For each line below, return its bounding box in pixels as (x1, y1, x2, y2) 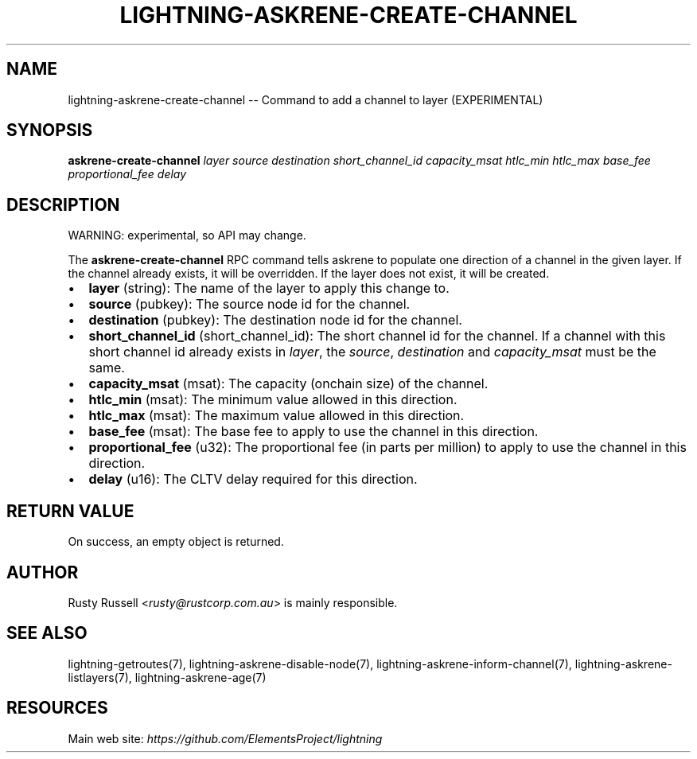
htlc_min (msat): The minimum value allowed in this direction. (88, 391, 458, 408)
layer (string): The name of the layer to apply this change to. (88, 280, 450, 297)
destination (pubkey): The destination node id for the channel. (88, 312, 462, 329)
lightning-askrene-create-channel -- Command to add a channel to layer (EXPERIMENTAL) (68, 92, 543, 107)
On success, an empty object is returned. (68, 535, 284, 549)
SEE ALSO (6, 623, 88, 644)
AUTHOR (6, 562, 79, 582)
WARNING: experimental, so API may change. (68, 228, 306, 243)
